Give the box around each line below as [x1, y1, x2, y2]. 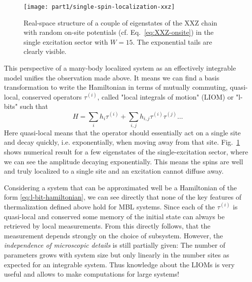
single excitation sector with [24, 36, 108, 47]
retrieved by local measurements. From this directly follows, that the [4, 221, 211, 231]
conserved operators [22, 91, 82, 102]
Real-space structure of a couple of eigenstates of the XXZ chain [24, 17, 218, 27]
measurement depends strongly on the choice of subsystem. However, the [4, 230, 223, 240]
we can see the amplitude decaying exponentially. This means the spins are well [4, 156, 243, 166]
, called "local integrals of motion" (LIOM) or [97, 91, 234, 102]
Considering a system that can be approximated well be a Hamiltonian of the [4, 182, 237, 192]
